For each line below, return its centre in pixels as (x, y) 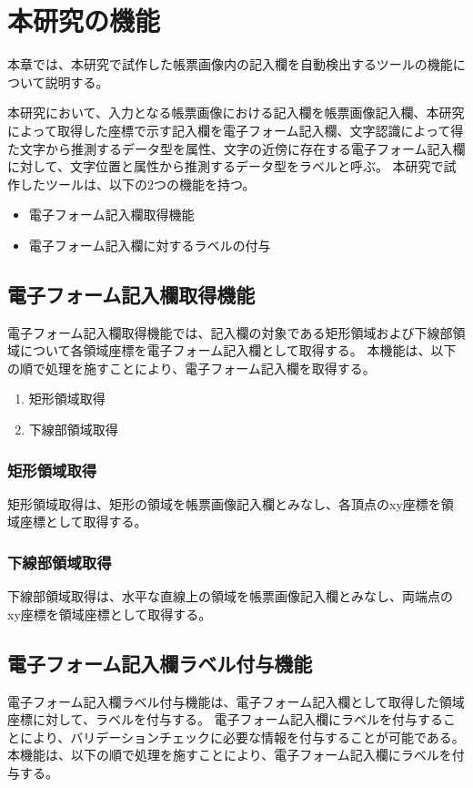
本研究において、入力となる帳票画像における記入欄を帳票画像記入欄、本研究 (236, 113)
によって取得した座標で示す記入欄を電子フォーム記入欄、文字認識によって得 (236, 130)
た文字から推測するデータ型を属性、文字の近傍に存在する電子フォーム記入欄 (236, 148)
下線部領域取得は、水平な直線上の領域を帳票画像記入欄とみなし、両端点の (230, 596)
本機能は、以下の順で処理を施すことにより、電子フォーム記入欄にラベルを (230, 755)
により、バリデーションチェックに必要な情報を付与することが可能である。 (242, 737)
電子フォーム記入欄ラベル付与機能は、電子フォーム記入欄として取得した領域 (236, 701)
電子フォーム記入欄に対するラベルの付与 (150, 245)
